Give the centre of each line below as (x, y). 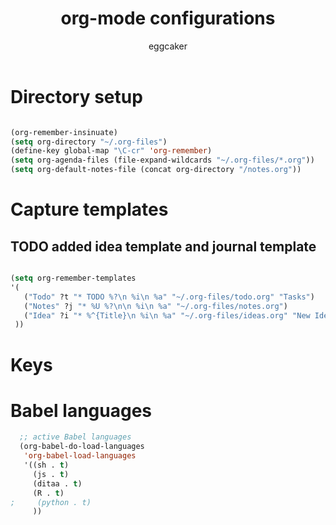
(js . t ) (51, 474)
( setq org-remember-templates (73, 278)
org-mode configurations (168, 18)
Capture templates (89, 209)
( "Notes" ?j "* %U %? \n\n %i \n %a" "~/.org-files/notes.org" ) (155, 306)
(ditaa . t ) (57, 483)
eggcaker (168, 46)
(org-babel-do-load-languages (82, 447)
